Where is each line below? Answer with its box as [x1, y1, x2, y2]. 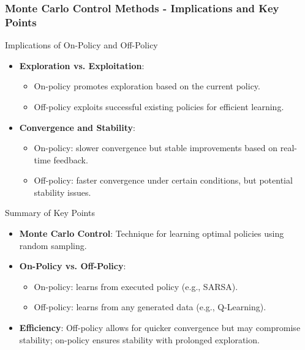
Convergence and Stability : [19, 121, 135, 133]
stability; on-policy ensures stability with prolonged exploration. [19, 333, 260, 346]
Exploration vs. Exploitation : [19, 59, 145, 72]
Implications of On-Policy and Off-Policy [5, 39, 158, 51]
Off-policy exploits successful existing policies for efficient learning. [34, 100, 284, 113]
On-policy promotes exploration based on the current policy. [34, 80, 260, 92]
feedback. [53, 153, 88, 166]
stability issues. [34, 185, 91, 198]
